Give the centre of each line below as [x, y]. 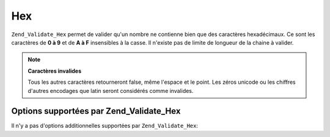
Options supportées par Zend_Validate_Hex [96, 111]
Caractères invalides [55, 71]
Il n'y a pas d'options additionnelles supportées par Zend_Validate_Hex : [105, 126]
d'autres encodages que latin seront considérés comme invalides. [111, 91]
